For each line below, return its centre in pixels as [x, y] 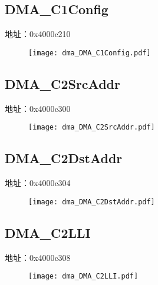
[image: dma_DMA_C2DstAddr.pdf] [92, 202]
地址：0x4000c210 [38, 34]
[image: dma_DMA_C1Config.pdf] [90, 53]
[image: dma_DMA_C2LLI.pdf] [83, 276]
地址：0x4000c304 [38, 183]
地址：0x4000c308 [38, 257]
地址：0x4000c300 [38, 108]
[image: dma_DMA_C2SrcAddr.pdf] [92, 127]
